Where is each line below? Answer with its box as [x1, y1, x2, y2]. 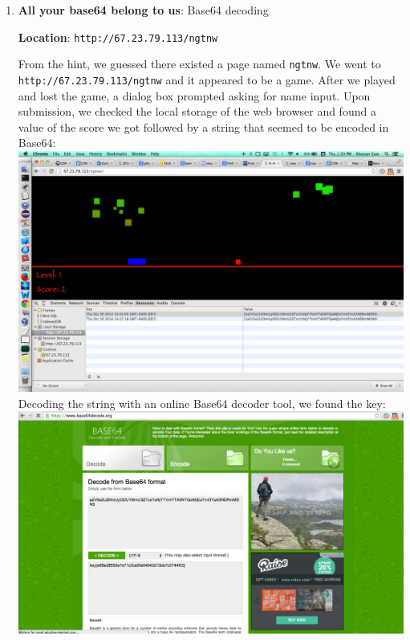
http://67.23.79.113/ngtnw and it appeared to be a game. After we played [18, 71, 396, 88]
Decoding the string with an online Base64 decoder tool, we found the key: [18, 394, 386, 411]
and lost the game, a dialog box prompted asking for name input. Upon [18, 87, 371, 104]
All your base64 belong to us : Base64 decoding [18, 2, 269, 18]
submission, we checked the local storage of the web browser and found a [18, 103, 376, 120]
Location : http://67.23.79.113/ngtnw [18, 28, 218, 45]
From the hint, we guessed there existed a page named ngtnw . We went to [18, 55, 381, 72]
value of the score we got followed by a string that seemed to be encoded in [18, 118, 389, 135]
